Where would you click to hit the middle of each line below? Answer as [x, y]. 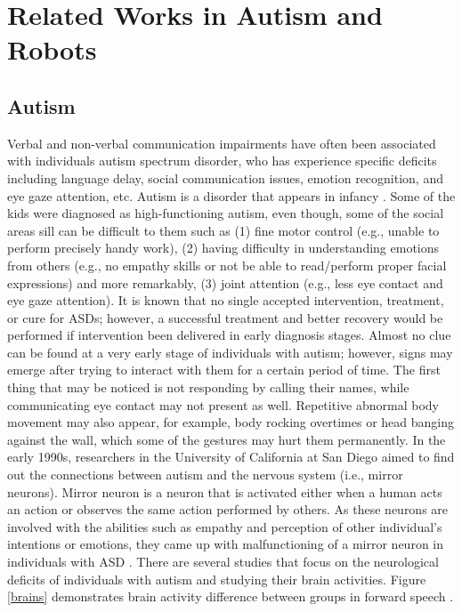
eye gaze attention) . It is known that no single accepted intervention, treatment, [226, 300]
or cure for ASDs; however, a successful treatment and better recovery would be [225, 317]
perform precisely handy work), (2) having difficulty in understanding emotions [223, 248]
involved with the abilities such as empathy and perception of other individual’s [225, 526]
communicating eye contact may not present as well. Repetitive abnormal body [223, 404]
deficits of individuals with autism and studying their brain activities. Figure [217, 579]
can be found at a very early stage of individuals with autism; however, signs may [230, 352]
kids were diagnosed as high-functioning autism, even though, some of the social [226, 213]
